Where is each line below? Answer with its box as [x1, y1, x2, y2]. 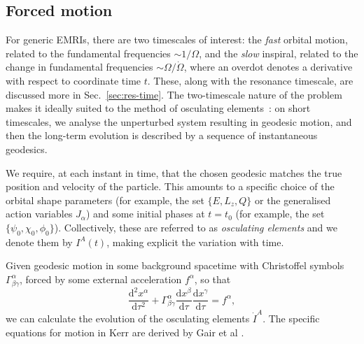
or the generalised [254, 192, 331, 207]
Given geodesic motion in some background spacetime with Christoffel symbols [6, 258, 344, 273]
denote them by [6, 234, 73, 249]
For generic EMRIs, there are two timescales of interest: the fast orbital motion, [6, 32, 348, 47]
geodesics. [6, 141, 48, 156]
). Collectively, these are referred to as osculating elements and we [54, 220, 337, 234]
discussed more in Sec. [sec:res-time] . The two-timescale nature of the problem [6, 87, 342, 101]
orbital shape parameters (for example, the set [6, 192, 204, 207]
